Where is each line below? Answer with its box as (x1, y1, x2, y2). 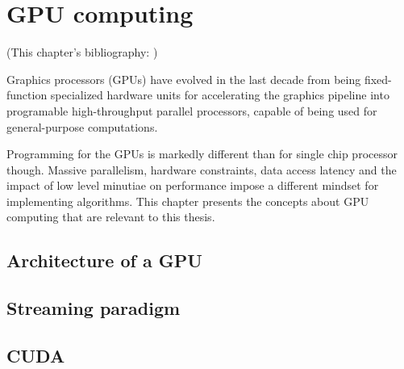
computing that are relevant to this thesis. (6, 208, 215, 225)
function (6, 86, 48, 103)
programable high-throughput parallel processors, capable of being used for (6, 102, 377, 119)
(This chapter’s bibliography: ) (6, 44, 158, 61)
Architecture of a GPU (6, 248, 202, 273)
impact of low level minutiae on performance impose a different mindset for (6, 177, 379, 194)
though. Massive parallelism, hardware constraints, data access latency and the (6, 161, 397, 178)
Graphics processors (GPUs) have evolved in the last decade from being (6, 70, 361, 87)
